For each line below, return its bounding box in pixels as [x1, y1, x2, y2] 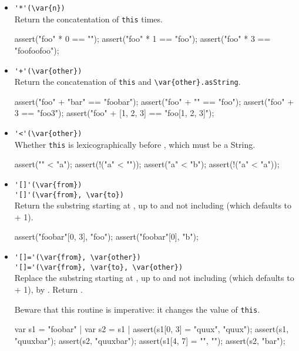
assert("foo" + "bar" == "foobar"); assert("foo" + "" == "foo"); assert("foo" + [14, 95, 294, 107]
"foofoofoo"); [14, 44, 59, 56]
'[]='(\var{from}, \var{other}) [14, 253, 141, 261]
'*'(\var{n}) [14, 4, 65, 12]
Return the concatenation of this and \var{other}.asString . [14, 75, 241, 88]
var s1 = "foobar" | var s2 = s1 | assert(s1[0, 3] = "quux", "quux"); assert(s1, [14, 323, 289, 335]
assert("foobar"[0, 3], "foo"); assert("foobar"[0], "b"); [14, 230, 199, 243]
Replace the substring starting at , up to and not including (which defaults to [14, 271, 294, 284]
